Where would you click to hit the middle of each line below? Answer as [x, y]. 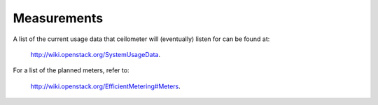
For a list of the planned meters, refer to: [71, 70]
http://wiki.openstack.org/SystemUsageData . [96, 54]
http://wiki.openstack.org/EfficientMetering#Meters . [106, 86]
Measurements [58, 18]
